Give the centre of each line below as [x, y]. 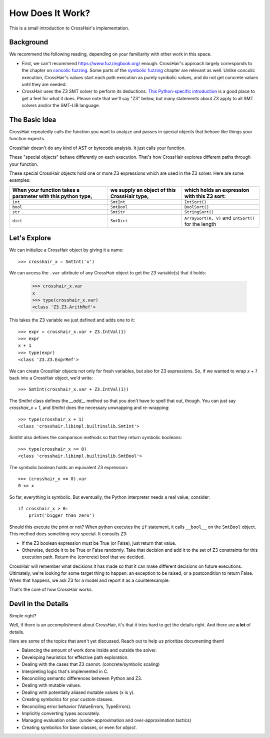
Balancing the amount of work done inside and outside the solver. [89, 650]
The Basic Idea [33, 120]
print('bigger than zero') [61, 515]
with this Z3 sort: [205, 196]
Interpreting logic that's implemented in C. [65, 671]
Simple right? [23, 615]
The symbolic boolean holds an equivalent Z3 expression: [69, 467]
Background [29, 42]
